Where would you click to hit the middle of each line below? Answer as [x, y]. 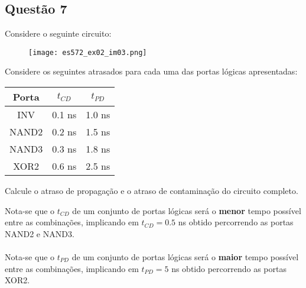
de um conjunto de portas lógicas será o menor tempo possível [187, 210]
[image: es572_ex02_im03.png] [88, 52]
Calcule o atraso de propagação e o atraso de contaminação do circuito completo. [152, 191]
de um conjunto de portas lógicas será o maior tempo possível [185, 257]
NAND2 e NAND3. [40, 233]
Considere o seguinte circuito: [58, 33]
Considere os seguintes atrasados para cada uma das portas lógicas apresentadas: [151, 71]
